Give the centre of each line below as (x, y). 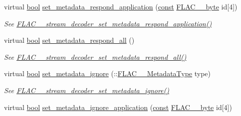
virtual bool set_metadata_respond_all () (69, 40)
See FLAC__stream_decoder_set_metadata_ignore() (87, 90)
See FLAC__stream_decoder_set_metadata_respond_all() (95, 57)
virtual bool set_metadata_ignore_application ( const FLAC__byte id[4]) (118, 107)
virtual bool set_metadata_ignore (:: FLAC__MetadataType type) (108, 73)
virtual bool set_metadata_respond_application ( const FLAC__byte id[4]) (121, 6)
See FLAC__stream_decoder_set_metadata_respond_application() (108, 23)
